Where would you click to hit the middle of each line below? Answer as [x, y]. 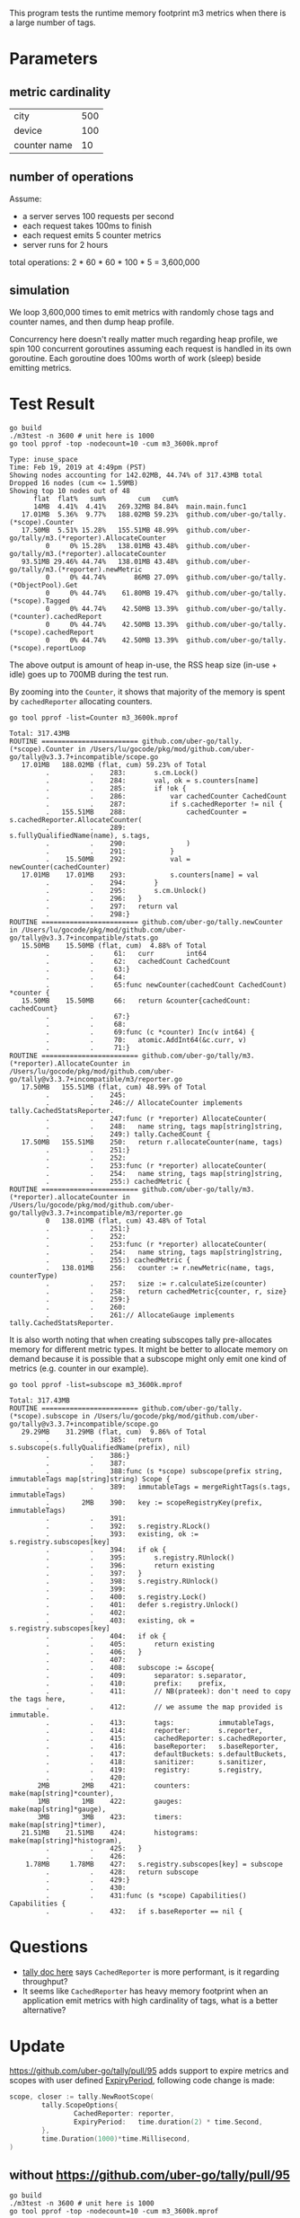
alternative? [44, 2010]
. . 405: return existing [130, 1644]
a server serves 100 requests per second [98, 216]
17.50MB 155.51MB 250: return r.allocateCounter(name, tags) [152, 1142]
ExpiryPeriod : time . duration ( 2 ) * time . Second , [168, 2122]
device [28, 131]
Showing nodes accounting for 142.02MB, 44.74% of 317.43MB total [136, 475]
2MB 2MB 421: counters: [114, 1785]
